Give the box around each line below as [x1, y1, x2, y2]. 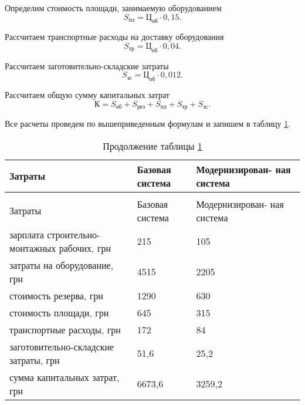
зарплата [9, 227, 44, 241]
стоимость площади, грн [9, 305, 109, 319]
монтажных [9, 241, 56, 255]
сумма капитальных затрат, [9, 370, 120, 384]
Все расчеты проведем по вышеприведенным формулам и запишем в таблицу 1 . [5, 117, 291, 130]
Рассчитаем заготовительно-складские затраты [5, 59, 169, 72]
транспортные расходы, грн [9, 322, 121, 336]
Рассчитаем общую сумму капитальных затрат [5, 89, 170, 101]
